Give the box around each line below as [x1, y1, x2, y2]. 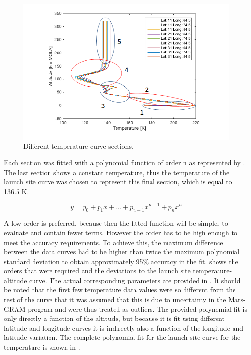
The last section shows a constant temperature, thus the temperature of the [4, 167, 230, 177]
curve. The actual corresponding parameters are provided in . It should [29, 275, 241, 285]
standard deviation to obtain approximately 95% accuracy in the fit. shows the [4, 256, 238, 266]
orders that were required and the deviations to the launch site [4, 266, 191, 276]
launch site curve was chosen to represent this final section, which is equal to [4, 177, 232, 187]
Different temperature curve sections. [23, 141, 134, 151]
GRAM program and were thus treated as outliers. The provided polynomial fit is [4, 303, 247, 314]
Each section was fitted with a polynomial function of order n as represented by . [4, 158, 245, 168]
